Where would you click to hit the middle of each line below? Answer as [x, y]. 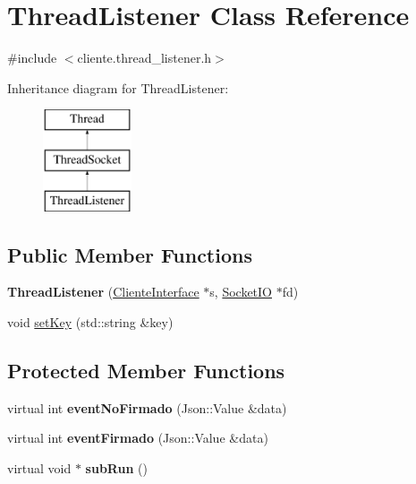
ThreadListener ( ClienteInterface [103, 292]
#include [32, 58]
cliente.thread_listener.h [144, 58]
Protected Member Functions [146, 371]
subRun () [116, 468]
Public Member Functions [130, 254]
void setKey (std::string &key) [90, 322]
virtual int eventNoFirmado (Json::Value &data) [147, 407]
